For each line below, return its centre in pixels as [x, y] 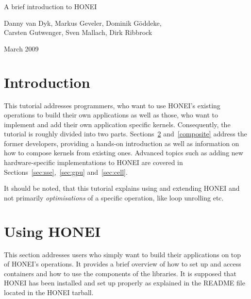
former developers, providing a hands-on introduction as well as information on [122, 143]
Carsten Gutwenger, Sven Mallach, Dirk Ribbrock [78, 32]
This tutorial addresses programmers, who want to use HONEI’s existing [112, 105]
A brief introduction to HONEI [50, 6]
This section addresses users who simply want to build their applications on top [123, 254]
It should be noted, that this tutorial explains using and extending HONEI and [122, 188]
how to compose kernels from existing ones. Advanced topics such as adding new [124, 153]
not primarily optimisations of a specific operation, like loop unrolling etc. [114, 197]
